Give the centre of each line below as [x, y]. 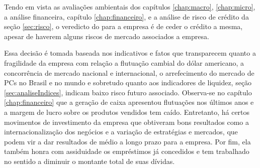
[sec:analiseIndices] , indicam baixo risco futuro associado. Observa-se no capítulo [128, 92]
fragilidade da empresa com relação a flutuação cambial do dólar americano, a [124, 62]
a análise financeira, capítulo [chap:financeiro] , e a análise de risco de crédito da [126, 16]
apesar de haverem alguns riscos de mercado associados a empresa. [107, 36]
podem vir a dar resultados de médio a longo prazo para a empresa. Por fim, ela [127, 141]
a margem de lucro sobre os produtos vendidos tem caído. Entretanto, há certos [127, 112]
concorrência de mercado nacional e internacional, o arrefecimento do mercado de [129, 72]
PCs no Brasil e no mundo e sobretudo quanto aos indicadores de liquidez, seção [128, 82]
